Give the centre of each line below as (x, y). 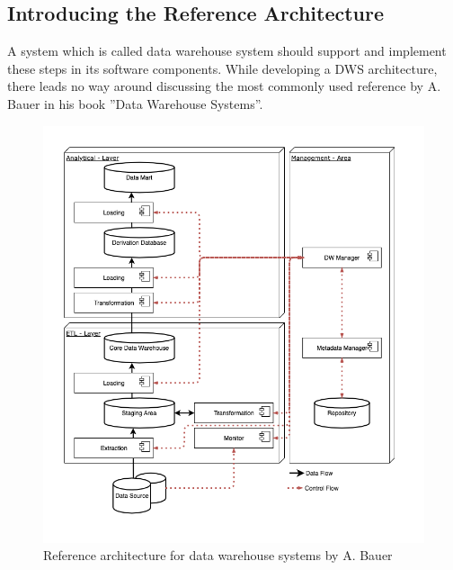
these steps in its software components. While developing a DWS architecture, (222, 68)
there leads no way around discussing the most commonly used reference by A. (224, 86)
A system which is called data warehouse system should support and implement (227, 51)
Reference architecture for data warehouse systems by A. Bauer (218, 555)
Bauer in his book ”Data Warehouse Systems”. (135, 103)
